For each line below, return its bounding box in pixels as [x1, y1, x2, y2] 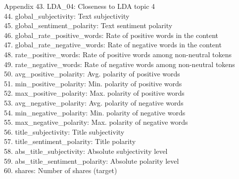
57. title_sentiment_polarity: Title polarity [4, 136, 136, 146]
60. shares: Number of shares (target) [4, 165, 117, 176]
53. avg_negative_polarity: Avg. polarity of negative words [4, 97, 184, 107]
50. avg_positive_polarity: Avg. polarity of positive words [4, 69, 180, 79]
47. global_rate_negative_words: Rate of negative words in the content [4, 39, 222, 50]
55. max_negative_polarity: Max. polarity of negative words [4, 117, 188, 127]
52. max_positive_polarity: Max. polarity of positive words [4, 88, 185, 98]
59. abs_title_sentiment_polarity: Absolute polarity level [4, 155, 179, 166]
